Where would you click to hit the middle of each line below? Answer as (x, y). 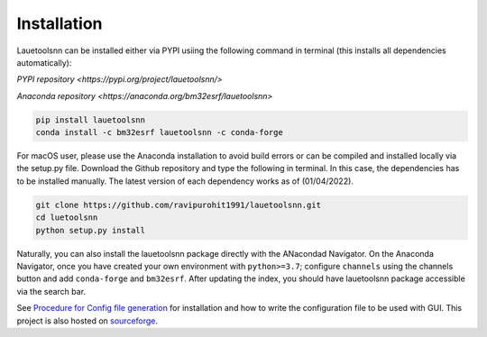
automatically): (44, 62)
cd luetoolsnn (67, 218)
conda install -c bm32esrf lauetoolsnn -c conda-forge (159, 132)
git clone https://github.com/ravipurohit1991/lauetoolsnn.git (179, 205)
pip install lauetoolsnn (91, 120)
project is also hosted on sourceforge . (87, 321)
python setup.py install (91, 230)
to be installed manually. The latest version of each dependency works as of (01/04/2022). (185, 181)
